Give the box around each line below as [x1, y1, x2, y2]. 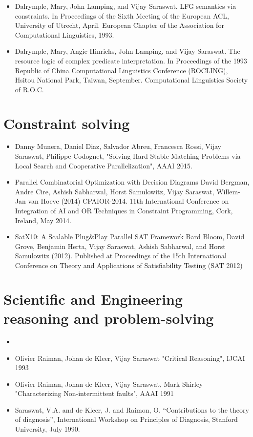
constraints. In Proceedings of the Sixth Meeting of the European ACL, [15, 10, 229, 21]
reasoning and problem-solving [3, 308, 214, 328]
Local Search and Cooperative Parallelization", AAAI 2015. [15, 160, 192, 170]
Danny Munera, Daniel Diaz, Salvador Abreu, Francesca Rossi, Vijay [15, 141, 221, 151]
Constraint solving [3, 113, 130, 133]
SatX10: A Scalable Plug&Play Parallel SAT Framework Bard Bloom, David [15, 231, 245, 242]
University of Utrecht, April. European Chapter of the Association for [15, 20, 224, 30]
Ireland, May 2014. [15, 215, 71, 225]
